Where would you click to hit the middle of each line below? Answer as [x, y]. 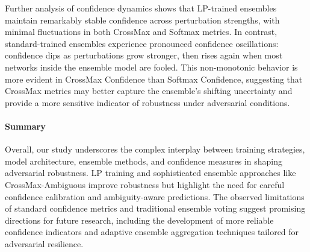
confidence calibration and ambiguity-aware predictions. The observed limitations [155, 196]
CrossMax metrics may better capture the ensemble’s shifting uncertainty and [149, 91]
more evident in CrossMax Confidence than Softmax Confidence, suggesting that [154, 79]
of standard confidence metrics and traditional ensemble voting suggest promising [155, 208]
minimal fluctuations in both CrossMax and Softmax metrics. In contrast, [141, 32]
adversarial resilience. [44, 243]
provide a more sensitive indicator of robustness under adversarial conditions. [147, 102]
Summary [25, 126]
